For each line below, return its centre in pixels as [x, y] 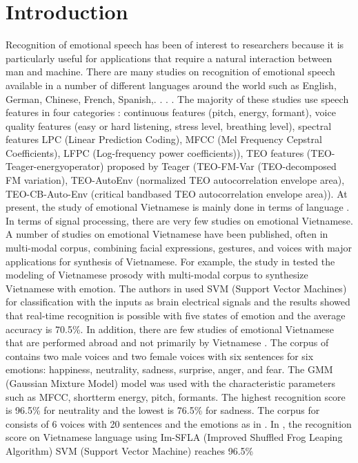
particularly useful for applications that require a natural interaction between [169, 58]
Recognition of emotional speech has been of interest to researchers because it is [175, 45]
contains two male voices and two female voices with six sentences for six [160, 356]
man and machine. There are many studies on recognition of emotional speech [170, 72]
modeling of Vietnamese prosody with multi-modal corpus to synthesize [157, 275]
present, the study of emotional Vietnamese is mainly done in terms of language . [178, 207]
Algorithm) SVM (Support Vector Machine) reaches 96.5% [130, 450]
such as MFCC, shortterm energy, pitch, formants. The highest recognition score [176, 396]
